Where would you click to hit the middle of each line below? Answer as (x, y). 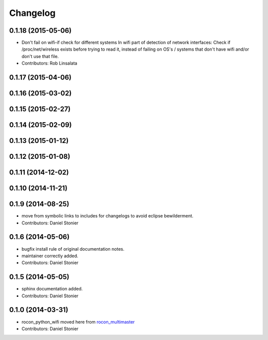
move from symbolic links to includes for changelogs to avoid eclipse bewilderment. (107, 216)
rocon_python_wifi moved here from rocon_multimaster (78, 322)
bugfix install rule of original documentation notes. (73, 249)
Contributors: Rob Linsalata (49, 63)
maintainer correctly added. (50, 256)
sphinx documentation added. (52, 289)
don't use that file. (40, 56)
